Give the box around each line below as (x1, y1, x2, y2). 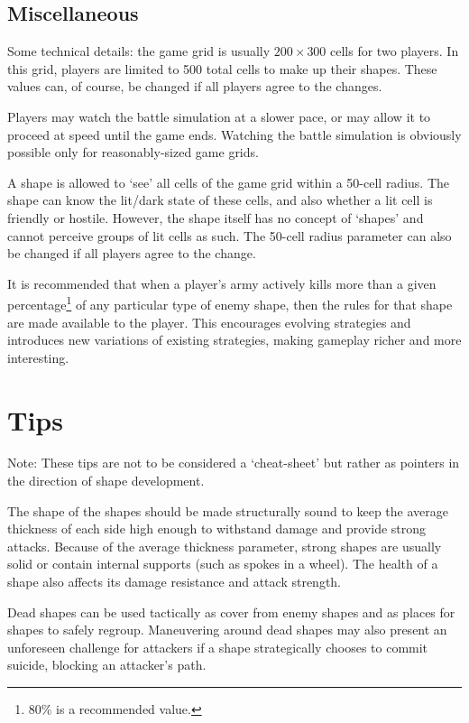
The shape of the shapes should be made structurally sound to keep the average (7, 501, 449, 520)
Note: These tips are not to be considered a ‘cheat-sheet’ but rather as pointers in (7, 453, 460, 472)
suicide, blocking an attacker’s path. (7, 655, 207, 674)
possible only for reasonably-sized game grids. (7, 143, 259, 162)
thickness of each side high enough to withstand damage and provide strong (7, 519, 427, 538)
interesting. (7, 348, 69, 366)
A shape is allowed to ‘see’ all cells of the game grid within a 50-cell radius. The (7, 172, 450, 191)
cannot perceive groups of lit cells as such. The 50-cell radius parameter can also (7, 226, 452, 245)
